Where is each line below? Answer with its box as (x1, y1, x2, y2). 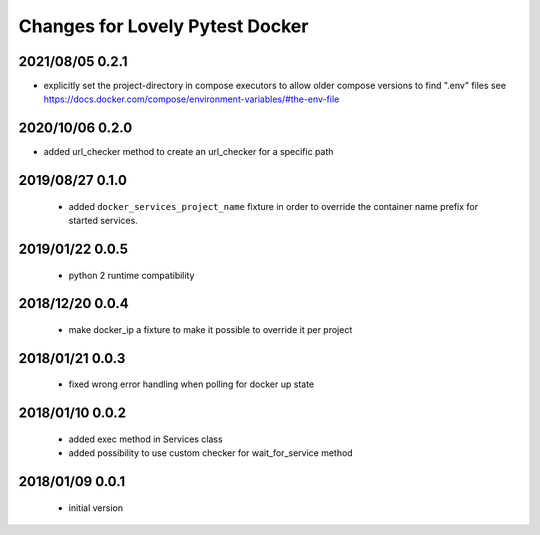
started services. (68, 215, 139, 227)
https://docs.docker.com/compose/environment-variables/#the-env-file (43, 93, 340, 105)
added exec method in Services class (68, 433, 224, 445)
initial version (68, 501, 124, 514)
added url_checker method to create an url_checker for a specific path (43, 146, 334, 158)
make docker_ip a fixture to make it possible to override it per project (68, 323, 353, 335)
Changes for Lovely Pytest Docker (18, 15, 309, 37)
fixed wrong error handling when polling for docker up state (68, 378, 315, 390)
